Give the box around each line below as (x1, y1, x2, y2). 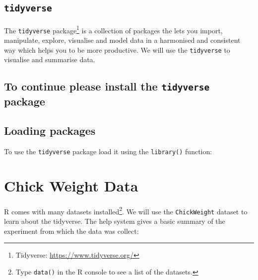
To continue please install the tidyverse (4, 79, 210, 94)
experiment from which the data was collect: (4, 225, 139, 236)
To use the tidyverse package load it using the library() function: (4, 146, 212, 156)
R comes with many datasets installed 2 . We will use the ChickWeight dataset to (4, 204, 248, 216)
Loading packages (4, 123, 96, 138)
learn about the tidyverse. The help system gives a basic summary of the (4, 215, 225, 226)
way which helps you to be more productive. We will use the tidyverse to (4, 44, 230, 55)
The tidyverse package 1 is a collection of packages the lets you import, (4, 23, 223, 35)
